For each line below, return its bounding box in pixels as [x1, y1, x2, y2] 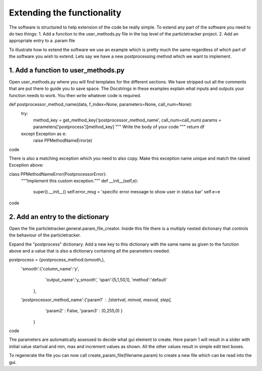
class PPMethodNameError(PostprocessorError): [9, 171, 107, 177]
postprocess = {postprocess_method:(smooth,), [9, 257, 105, 263]
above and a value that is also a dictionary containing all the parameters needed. [9, 248, 170, 253]
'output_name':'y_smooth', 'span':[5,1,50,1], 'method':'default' [45, 277, 167, 283]
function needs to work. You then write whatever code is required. [9, 92, 142, 98]
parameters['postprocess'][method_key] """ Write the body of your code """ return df [33, 124, 205, 130]
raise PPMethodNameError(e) [33, 137, 93, 143]
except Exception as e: [21, 131, 66, 136]
